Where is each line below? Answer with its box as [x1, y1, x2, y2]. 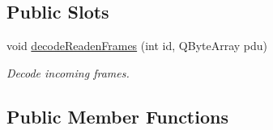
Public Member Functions [6, 103, 228, 128]
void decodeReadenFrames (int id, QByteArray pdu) [6, 37, 268, 54]
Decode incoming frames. [6, 64, 130, 81]
